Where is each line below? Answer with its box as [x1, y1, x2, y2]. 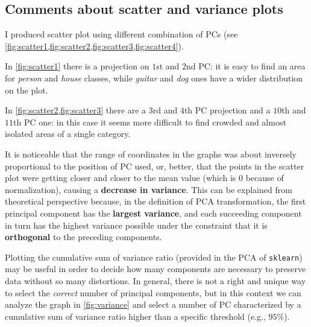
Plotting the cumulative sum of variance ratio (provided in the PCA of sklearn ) [5, 250, 303, 263]
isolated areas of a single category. [5, 127, 131, 140]
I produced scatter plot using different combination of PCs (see [5, 28, 238, 40]
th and [281, 104, 306, 116]
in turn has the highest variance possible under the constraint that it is [5, 218, 268, 231]
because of [245, 171, 284, 184]
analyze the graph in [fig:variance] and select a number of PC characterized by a [5, 298, 301, 311]
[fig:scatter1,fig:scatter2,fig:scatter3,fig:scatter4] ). [5, 39, 184, 52]
